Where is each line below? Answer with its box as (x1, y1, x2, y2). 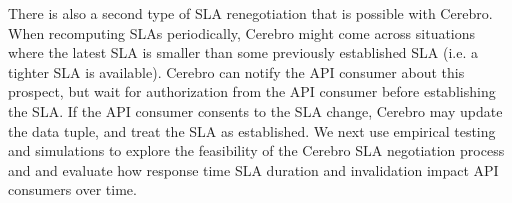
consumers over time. (8, 179, 137, 200)
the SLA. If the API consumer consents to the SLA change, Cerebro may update (8, 100, 503, 121)
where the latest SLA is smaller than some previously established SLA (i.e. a (8, 42, 479, 63)
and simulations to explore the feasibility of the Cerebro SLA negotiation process (8, 140, 505, 161)
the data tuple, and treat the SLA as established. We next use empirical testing (8, 120, 496, 141)
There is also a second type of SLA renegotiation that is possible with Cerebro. (8, 3, 493, 23)
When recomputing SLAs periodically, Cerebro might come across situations (8, 22, 476, 43)
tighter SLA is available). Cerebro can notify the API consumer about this (8, 61, 465, 82)
